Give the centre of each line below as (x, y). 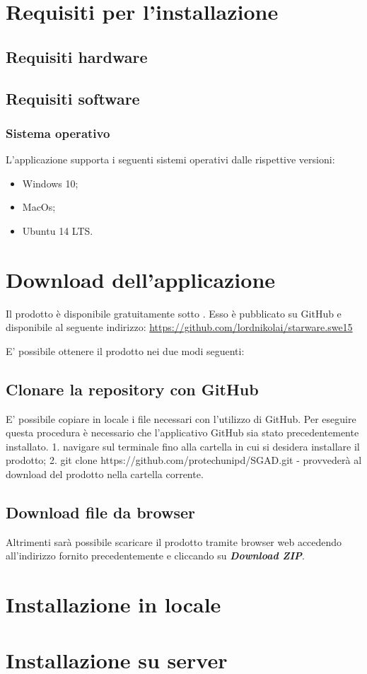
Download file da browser (100, 512)
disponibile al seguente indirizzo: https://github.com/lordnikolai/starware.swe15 (179, 327)
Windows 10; (50, 183)
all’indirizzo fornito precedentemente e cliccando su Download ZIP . (155, 556)
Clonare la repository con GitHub (132, 389)
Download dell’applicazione (141, 279)
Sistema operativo (58, 133)
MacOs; (39, 207)
